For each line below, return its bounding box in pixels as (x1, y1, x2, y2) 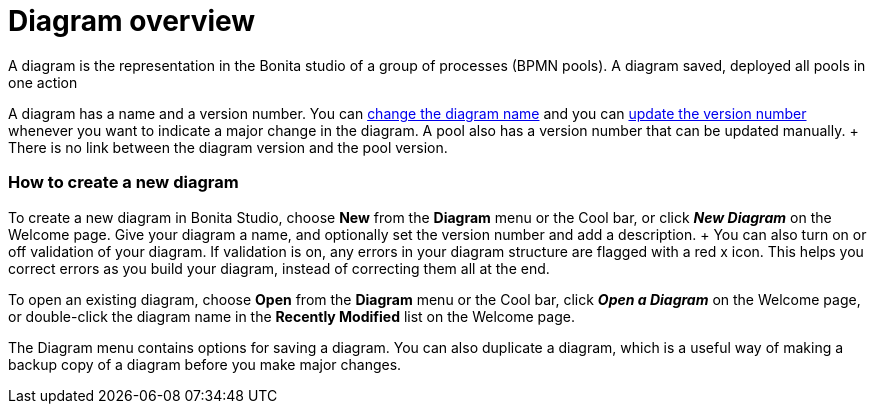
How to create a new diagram (8, 172, 239, 193)
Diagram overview (8, 4, 256, 38)
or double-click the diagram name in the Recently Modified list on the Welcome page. (8, 307, 575, 325)
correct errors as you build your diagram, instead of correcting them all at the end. (8, 259, 550, 277)
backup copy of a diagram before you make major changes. (8, 355, 402, 373)
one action (8, 73, 78, 91)
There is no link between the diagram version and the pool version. (8, 138, 448, 156)
